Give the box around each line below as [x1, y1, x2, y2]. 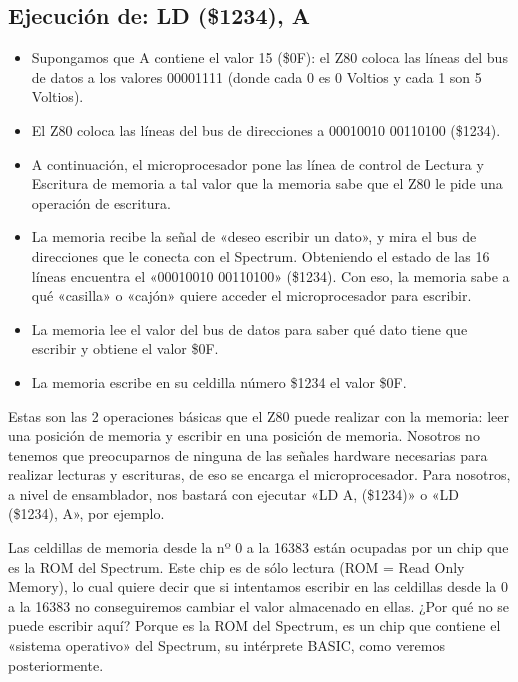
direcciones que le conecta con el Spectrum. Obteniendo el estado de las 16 [31, 245, 490, 266]
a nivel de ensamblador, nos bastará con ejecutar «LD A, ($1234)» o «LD [8, 483, 460, 504]
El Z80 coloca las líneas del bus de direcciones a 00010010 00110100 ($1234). [31, 119, 501, 140]
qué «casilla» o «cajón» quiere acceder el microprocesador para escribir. [31, 285, 472, 306]
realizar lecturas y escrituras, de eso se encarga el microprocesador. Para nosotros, [8, 464, 511, 485]
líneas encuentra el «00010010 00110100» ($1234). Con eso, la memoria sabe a [31, 265, 510, 286]
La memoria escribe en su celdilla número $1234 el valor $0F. [31, 371, 407, 392]
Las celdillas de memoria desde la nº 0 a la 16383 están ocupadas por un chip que [8, 537, 509, 558]
